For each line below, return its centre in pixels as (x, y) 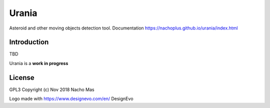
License (22, 77)
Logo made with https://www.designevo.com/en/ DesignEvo (71, 99)
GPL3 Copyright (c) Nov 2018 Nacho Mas (52, 89)
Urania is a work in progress (39, 63)
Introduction (29, 42)
